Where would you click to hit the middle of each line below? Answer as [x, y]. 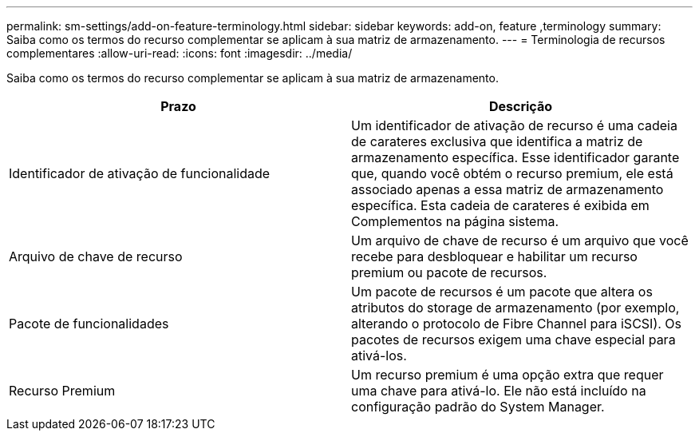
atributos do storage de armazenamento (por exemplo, [515, 308]
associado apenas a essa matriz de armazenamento [507, 189]
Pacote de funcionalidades [89, 324]
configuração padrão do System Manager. [478, 407]
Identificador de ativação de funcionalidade [140, 173]
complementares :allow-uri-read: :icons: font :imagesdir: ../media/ [180, 53]
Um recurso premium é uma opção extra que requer [507, 375]
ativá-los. [379, 356]
